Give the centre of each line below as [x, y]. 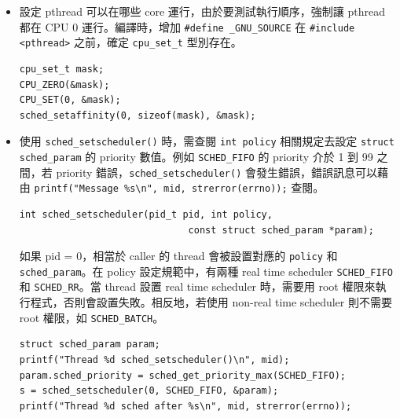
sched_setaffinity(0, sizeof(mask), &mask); [138, 115]
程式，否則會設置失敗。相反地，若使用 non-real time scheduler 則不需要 [211, 302]
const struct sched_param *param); [281, 230]
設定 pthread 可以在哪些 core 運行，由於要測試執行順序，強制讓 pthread [202, 11]
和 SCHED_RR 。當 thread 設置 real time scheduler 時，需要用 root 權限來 [197, 286]
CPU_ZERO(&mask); [64, 84]
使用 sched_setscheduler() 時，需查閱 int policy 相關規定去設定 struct [207, 141]
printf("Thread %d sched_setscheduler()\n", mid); [154, 359]
